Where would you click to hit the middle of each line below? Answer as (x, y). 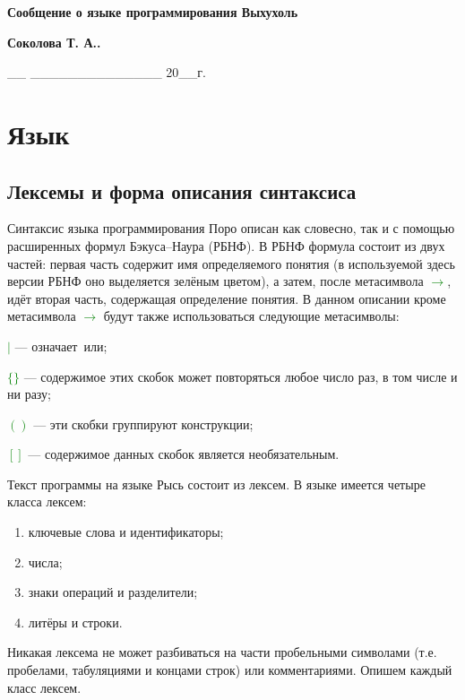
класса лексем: (47, 501)
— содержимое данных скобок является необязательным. (184, 454)
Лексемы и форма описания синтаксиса (182, 190)
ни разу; (29, 394)
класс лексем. (44, 687)
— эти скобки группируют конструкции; (143, 423)
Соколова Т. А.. (54, 42)
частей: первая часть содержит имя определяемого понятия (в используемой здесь (231, 263)
